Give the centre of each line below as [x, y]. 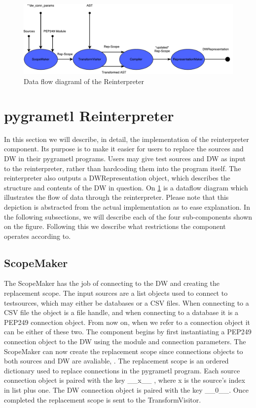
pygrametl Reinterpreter [89, 115]
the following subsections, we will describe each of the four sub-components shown [128, 216]
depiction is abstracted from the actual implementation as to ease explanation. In [127, 206]
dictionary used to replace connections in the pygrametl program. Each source [122, 370]
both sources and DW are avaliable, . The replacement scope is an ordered [116, 361]
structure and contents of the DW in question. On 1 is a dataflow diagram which [126, 187]
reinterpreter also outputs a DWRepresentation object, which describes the [117, 178]
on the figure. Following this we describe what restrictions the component [115, 226]
